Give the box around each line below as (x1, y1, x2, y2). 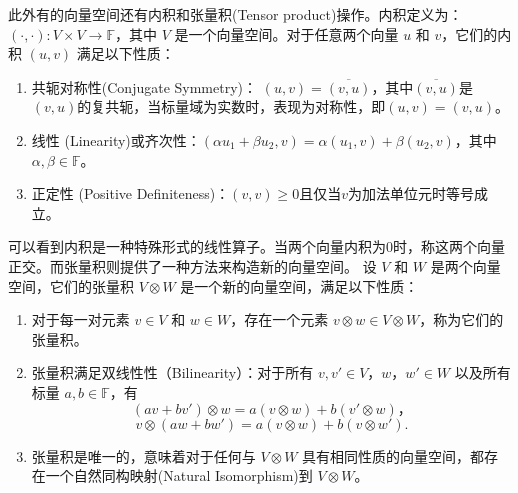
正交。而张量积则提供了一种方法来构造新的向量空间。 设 (8, 255, 377, 276)
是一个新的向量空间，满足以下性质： (180, 275, 419, 296)
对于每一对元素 (31, 309, 130, 330)
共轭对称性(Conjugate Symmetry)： (31, 76, 258, 97)
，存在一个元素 (230, 309, 329, 330)
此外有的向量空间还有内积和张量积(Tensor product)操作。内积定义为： (8, 4, 463, 24)
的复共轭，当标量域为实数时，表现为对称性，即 (77, 96, 386, 117)
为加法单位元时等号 (347, 183, 474, 204)
